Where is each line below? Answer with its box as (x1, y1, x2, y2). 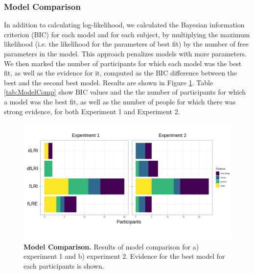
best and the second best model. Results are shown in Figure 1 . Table (4, 77, 213, 87)
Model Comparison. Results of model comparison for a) (23, 241, 199, 251)
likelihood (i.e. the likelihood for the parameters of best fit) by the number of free (4, 39, 249, 49)
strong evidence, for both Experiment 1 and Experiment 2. (4, 106, 180, 116)
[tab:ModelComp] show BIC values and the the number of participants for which (4, 87, 246, 97)
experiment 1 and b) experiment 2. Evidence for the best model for (23, 251, 225, 261)
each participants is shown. (23, 261, 104, 271)
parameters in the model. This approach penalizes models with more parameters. (4, 49, 247, 58)
